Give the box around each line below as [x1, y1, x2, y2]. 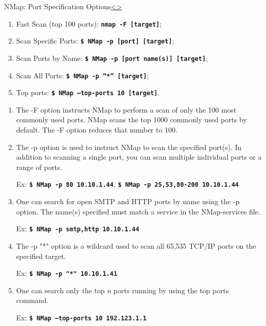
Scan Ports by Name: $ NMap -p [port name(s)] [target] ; [16, 52, 208, 63]
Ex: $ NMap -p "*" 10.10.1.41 [16, 268, 118, 278]
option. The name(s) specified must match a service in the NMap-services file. [16, 206, 260, 216]
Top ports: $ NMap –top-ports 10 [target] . [16, 87, 160, 98]
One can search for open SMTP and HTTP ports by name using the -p [16, 196, 240, 207]
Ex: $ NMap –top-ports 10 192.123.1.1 [16, 312, 147, 322]
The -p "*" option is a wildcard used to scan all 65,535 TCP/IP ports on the [16, 240, 256, 251]
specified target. [16, 250, 66, 261]
